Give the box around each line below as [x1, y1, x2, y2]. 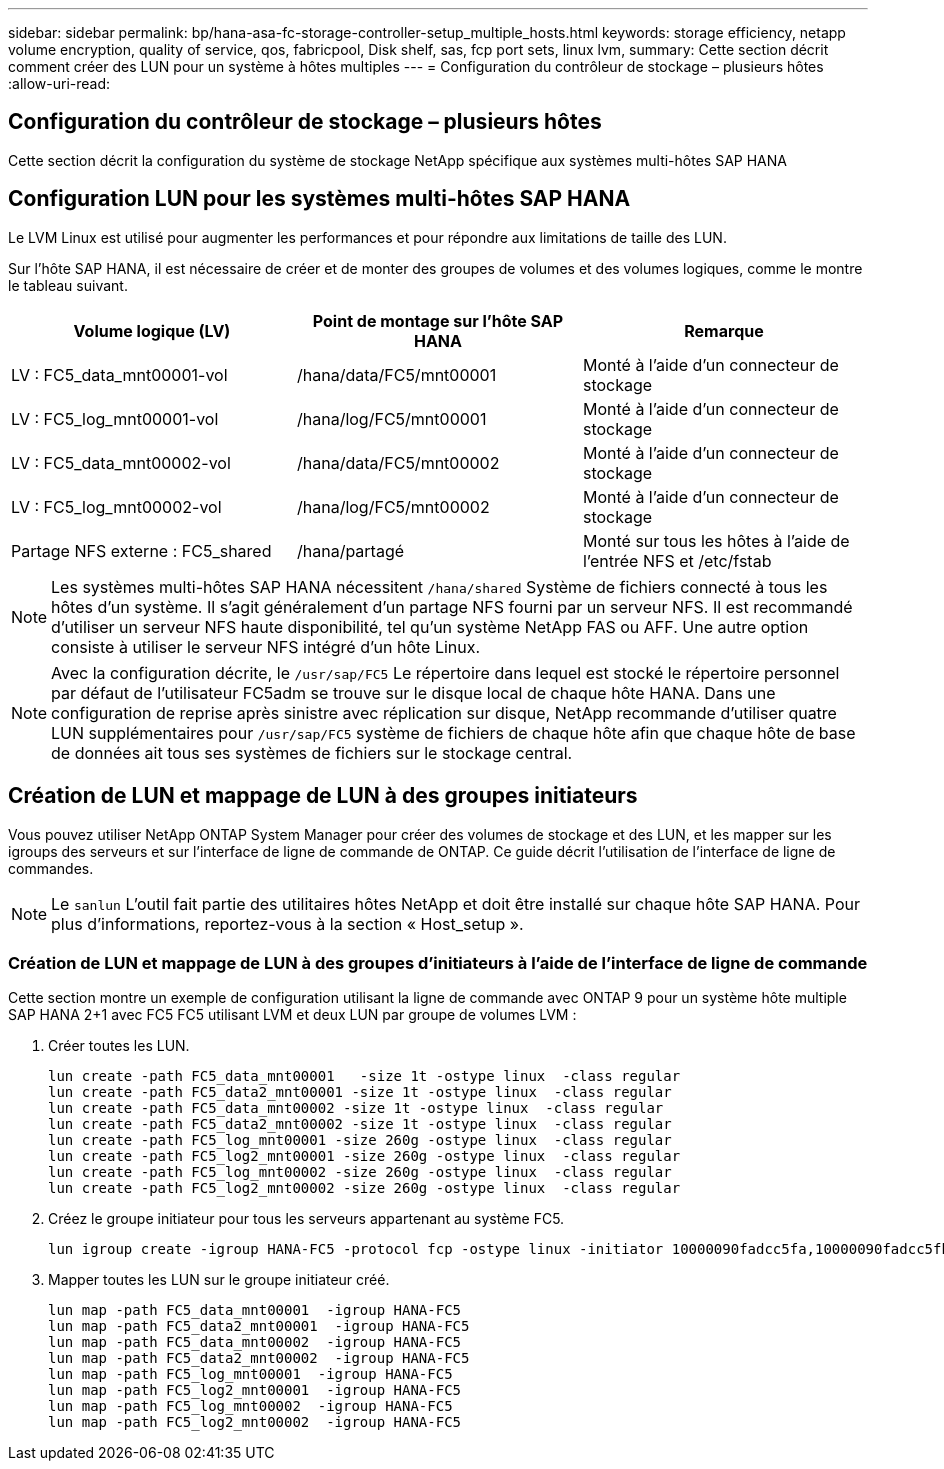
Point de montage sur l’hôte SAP [312, 310, 564, 331]
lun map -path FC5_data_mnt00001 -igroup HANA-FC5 [48, 1302, 462, 1319]
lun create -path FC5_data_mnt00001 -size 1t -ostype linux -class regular [48, 1068, 681, 1085]
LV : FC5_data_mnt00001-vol [11, 364, 228, 385]
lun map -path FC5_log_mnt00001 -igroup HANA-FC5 [48, 1366, 453, 1383]
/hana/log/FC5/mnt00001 [296, 408, 487, 429]
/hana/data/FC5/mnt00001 [296, 364, 497, 385]
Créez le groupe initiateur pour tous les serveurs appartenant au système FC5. [48, 1210, 565, 1228]
